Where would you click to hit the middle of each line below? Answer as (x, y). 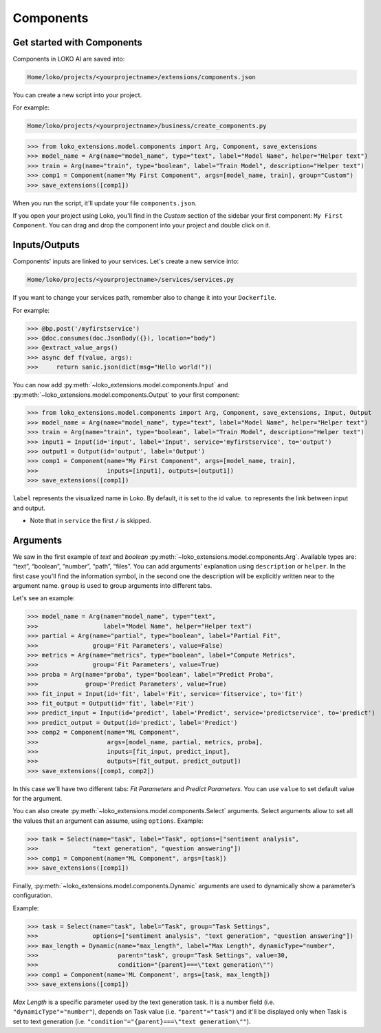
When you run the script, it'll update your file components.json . (105, 203)
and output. (29, 508)
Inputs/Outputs (46, 245)
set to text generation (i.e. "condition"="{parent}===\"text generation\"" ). (132, 1021)
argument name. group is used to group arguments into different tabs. (112, 586)
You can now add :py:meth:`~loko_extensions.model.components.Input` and (120, 385)
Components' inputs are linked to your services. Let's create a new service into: (126, 261)
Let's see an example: (44, 598)
